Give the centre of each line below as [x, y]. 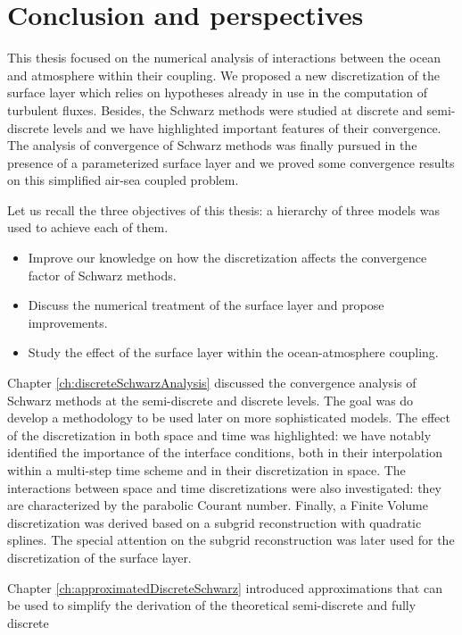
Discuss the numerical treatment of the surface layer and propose [206, 305]
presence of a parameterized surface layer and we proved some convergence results [231, 162]
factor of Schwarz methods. [102, 275]
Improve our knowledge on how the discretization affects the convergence [227, 258]
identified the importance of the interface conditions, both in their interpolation [225, 452]
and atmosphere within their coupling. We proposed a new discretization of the [223, 75]
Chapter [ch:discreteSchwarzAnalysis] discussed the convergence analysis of [212, 383]
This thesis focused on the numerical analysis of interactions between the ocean [224, 58]
